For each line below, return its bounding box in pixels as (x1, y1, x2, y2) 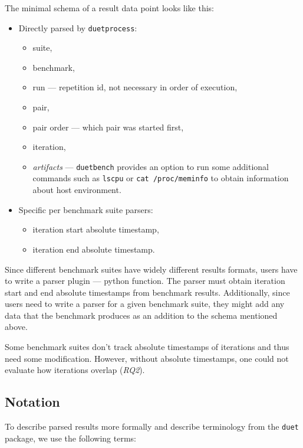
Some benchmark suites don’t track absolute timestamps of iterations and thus (5, 341, 289, 353)
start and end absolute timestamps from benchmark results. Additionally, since (5, 286, 290, 298)
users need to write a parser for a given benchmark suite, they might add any (5, 297, 285, 310)
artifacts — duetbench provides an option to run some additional (32, 160, 269, 172)
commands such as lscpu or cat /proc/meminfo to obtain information (32, 172, 289, 184)
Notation (5, 393, 60, 411)
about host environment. (32, 184, 121, 196)
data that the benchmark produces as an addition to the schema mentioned (5, 309, 278, 321)
